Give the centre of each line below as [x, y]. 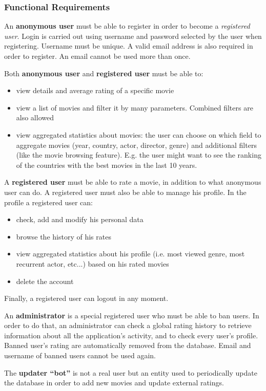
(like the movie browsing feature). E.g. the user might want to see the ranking [139, 155]
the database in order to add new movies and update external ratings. [114, 383]
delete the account [45, 281]
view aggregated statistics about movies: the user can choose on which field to [139, 134]
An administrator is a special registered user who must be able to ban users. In [132, 315]
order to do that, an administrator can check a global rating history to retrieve [128, 325]
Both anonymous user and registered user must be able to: [104, 73]
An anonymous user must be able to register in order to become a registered [127, 26]
